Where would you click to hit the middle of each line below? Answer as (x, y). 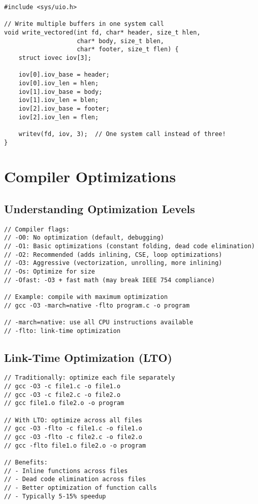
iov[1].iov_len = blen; (59, 100)
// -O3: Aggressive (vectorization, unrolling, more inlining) (113, 263)
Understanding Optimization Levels (100, 208)
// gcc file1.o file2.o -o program (64, 403)
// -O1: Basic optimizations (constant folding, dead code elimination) (130, 246)
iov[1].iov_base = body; (60, 92)
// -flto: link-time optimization (62, 331)
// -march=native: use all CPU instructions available (99, 322)
